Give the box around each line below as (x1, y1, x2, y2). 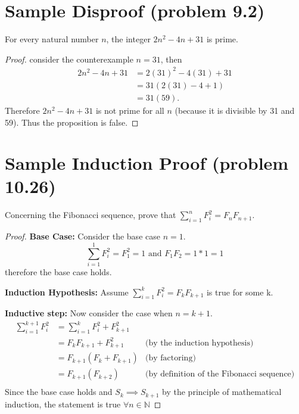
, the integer (106, 33, 151, 45)
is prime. (206, 33, 238, 45)
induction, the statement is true (5, 397, 121, 410)
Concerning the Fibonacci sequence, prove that (5, 208, 176, 221)
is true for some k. (206, 285, 273, 298)
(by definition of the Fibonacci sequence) (145, 370, 295, 379)
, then (160, 52, 182, 65)
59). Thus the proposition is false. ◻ (5, 116, 139, 128)
